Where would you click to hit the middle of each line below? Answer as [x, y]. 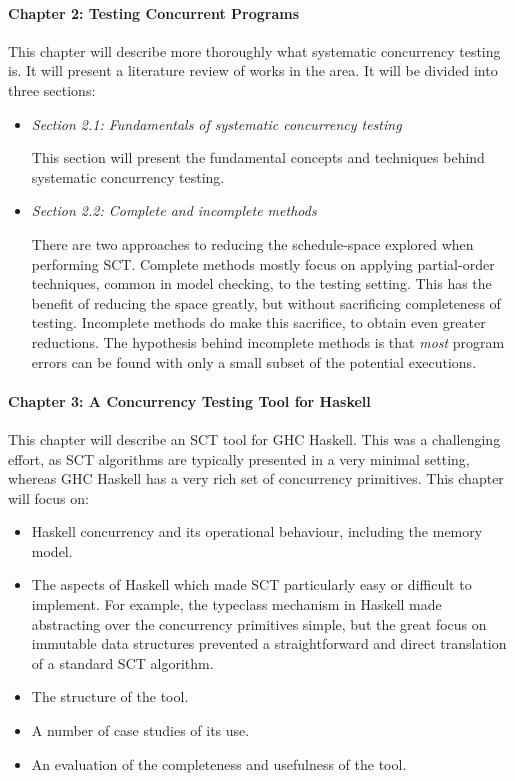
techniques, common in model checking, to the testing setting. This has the [261, 283]
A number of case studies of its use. [140, 730]
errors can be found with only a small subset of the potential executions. [254, 361]
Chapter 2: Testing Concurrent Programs [154, 12]
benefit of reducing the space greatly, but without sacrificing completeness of [266, 302]
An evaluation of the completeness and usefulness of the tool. [219, 763]
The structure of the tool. [110, 696]
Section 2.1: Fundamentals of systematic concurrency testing [216, 123]
